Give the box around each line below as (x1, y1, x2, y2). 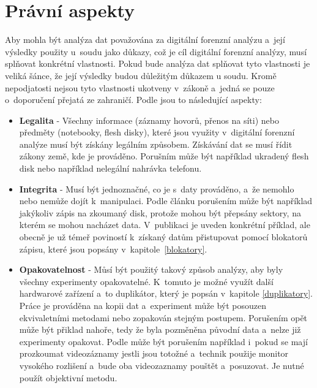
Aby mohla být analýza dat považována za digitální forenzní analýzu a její (5, 33, 285, 46)
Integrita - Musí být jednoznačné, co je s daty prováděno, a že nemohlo (19, 182, 294, 195)
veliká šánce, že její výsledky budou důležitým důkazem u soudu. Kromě (5, 69, 277, 82)
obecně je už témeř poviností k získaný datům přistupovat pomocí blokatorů (19, 230, 308, 243)
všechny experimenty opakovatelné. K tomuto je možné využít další (19, 275, 274, 287)
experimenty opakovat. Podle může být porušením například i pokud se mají (19, 335, 308, 348)
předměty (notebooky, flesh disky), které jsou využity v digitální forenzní (19, 126, 295, 139)
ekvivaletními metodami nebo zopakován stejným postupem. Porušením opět (19, 311, 308, 324)
